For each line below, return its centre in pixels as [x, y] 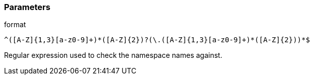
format [15, 25]
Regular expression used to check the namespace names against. [113, 55]
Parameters [27, 7]
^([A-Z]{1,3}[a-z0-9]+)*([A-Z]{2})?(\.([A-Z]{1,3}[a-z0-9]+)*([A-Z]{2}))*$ [157, 40]
